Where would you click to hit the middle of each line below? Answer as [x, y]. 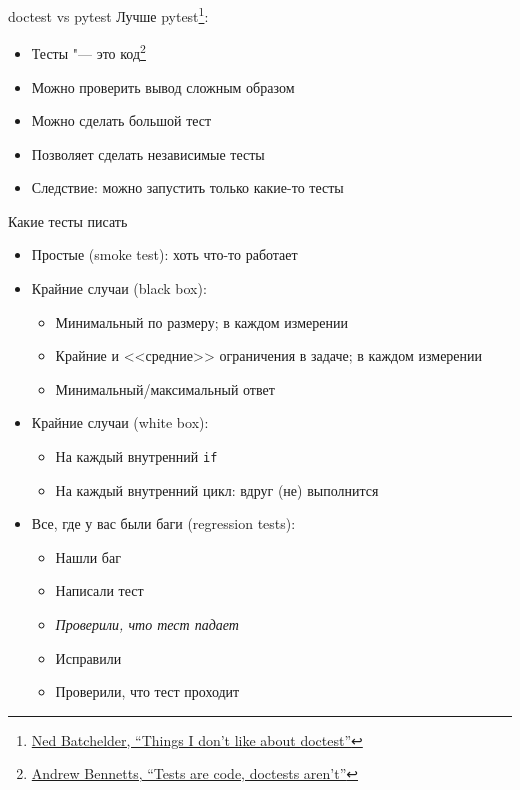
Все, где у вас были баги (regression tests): [163, 523]
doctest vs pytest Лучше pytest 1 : [108, 14]
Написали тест [99, 590]
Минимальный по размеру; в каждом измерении [201, 321]
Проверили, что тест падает [147, 624]
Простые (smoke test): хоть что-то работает [164, 254]
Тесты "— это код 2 [88, 51]
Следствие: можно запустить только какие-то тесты [187, 187]
